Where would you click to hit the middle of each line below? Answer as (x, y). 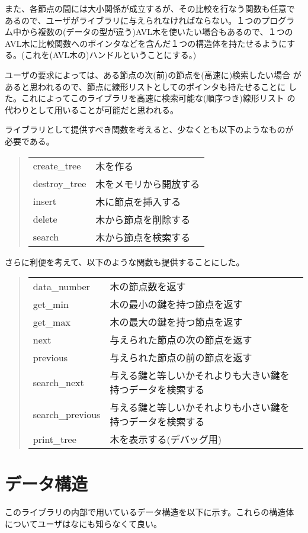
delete (45, 219)
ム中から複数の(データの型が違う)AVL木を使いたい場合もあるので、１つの (149, 32)
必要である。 (30, 141)
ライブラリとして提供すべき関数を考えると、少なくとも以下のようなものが (149, 129)
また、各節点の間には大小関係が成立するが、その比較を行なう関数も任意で (150, 8)
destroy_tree (60, 184)
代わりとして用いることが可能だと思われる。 (92, 109)
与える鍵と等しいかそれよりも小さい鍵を (200, 407)
